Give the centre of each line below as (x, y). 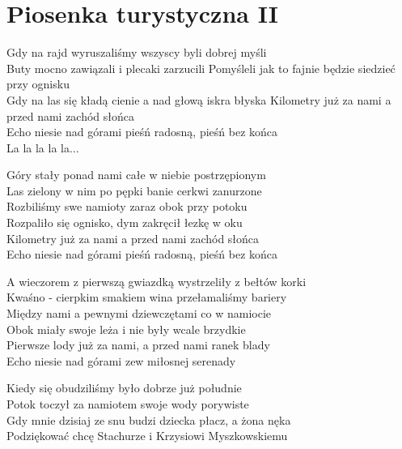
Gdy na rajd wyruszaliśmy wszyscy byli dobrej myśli (137, 52)
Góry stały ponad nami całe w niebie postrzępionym (136, 175)
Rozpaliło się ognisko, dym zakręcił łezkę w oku (125, 222)
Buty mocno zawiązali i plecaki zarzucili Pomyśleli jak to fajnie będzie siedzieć (201, 68)
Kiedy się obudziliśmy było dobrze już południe (124, 388)
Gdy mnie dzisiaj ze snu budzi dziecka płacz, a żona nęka (149, 419)
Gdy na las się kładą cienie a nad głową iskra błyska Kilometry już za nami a (199, 99)
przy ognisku (38, 84)
